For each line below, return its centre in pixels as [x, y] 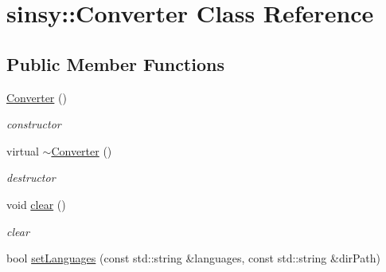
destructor [31, 177]
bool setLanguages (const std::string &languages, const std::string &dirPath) [193, 258]
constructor [34, 124]
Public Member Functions [115, 63]
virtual [23, 150]
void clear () [36, 204]
